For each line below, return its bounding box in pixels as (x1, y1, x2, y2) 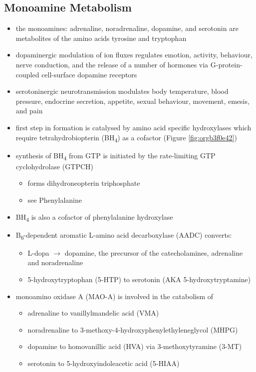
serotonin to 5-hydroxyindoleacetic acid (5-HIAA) (27, 358, 180, 368)
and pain (15, 105, 43, 116)
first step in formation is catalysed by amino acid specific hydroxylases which (15, 122, 252, 132)
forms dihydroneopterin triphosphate (27, 178, 140, 188)
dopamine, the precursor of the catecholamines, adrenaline (64, 247, 243, 258)
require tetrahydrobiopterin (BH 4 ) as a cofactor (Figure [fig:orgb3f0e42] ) (15, 132, 237, 144)
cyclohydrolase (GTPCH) (15, 161, 93, 171)
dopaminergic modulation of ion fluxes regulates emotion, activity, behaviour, (15, 49, 253, 60)
